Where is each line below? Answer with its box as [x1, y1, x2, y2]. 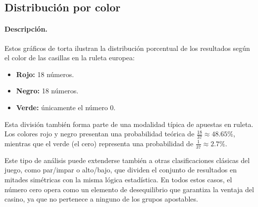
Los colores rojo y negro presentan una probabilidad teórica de [4, 128, 195, 139]
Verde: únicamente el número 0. [16, 102, 116, 112]
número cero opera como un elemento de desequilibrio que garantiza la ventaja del [4, 184, 254, 194]
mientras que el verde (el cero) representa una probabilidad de [4, 138, 194, 148]
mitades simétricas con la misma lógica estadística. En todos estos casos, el [4, 174, 232, 184]
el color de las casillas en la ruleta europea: [4, 52, 135, 63]
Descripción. [4, 24, 48, 34]
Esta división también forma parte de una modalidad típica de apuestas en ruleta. [4, 119, 254, 129]
